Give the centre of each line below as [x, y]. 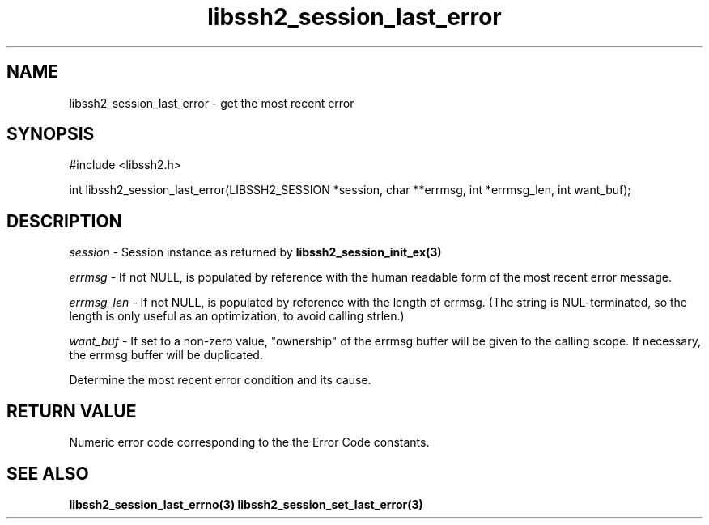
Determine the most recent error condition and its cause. [220, 380]
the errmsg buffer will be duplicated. [166, 355]
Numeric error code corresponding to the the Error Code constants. [249, 442]
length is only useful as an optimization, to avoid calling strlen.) [237, 316]
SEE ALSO [48, 473]
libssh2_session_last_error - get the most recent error [212, 103]
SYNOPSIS [51, 134]
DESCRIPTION [64, 221]
